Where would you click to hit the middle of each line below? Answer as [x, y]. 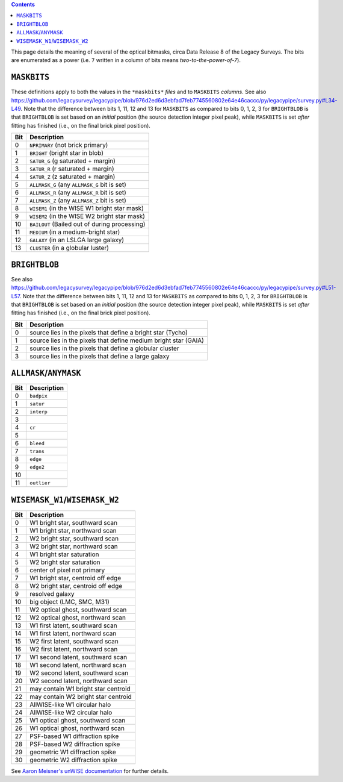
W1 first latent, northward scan [73, 633]
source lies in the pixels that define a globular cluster [104, 348]
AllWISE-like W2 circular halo [71, 712]
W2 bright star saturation [65, 562]
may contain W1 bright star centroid [80, 689]
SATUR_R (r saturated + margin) [72, 169]
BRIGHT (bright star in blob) [66, 153]
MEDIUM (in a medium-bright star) [75, 232]
